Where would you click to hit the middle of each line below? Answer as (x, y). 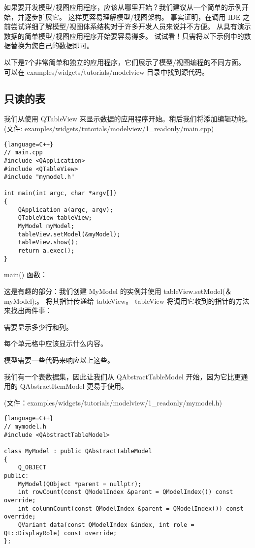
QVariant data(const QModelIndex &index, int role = (106, 525)
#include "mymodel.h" (39, 177)
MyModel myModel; (46, 226)
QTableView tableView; (55, 218)
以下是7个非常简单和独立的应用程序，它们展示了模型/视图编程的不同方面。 (125, 62)
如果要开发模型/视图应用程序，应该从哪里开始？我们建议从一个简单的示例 (123, 7)
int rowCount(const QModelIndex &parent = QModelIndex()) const (126, 492)
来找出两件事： (28, 310)
